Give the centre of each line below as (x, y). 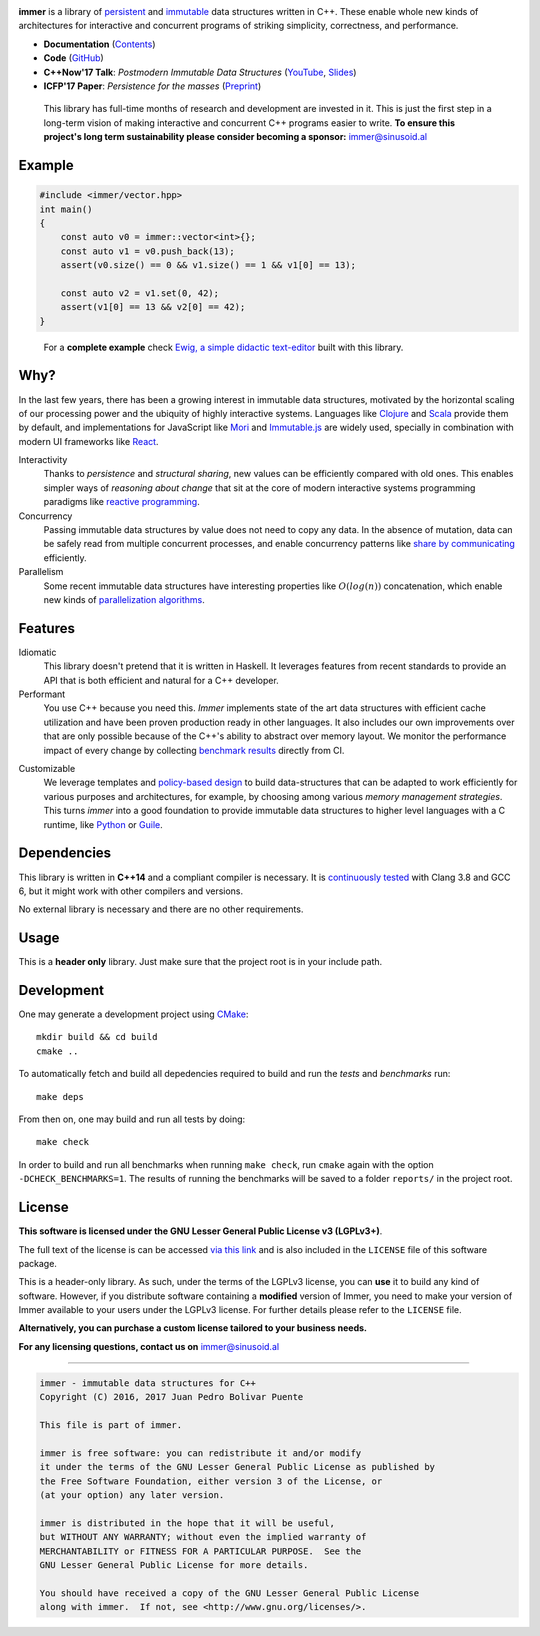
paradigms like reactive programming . (121, 502)
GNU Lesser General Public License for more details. (174, 1564)
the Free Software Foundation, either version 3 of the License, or (211, 1481)
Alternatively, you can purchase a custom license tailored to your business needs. (192, 1328)
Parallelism (41, 572)
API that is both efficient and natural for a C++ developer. (161, 680)
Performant (42, 694)
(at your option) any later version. (132, 1494)
